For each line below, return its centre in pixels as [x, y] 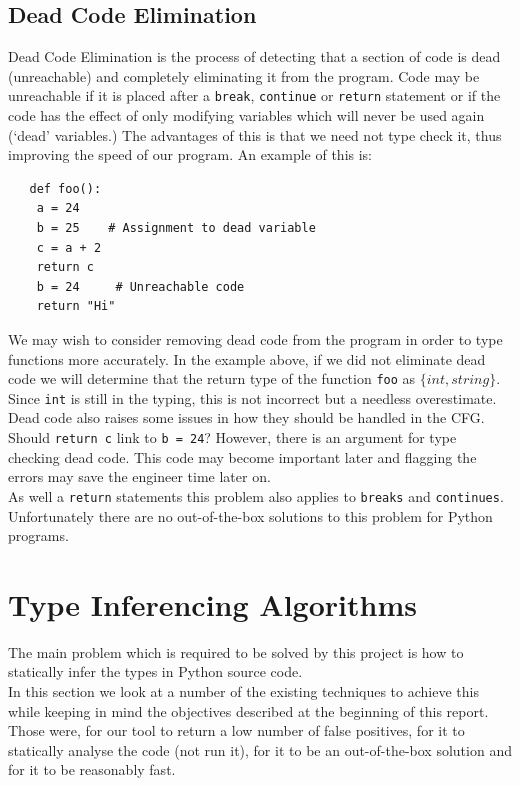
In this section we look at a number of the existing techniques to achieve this [243, 691]
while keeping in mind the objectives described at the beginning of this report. [248, 710]
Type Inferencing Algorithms [212, 603]
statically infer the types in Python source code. [155, 671]
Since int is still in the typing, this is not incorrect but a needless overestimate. [252, 397]
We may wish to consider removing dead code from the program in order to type [255, 338]
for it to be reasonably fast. [92, 769]
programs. [38, 535]
